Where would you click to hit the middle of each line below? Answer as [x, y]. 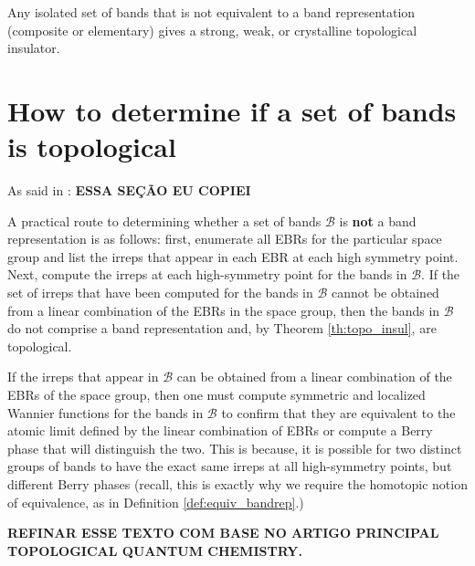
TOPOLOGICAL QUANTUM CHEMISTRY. [155, 550]
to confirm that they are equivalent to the [338, 412]
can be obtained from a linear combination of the [314, 377]
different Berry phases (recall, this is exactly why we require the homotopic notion [237, 484]
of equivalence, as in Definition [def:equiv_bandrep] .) [156, 502]
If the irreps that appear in [83, 377]
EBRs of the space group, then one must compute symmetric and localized [216, 395]
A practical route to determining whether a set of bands [164, 220]
